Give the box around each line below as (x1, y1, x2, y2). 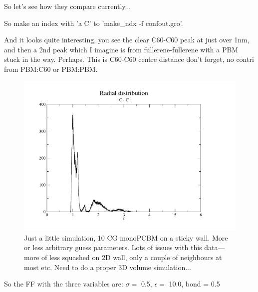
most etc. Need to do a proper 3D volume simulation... (24, 262, 191, 272)
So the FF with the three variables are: (4, 279, 123, 289)
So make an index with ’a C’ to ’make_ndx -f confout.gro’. (4, 17, 183, 28)
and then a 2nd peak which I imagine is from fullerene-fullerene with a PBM (4, 44, 239, 54)
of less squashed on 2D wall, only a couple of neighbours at (41, 252, 222, 262)
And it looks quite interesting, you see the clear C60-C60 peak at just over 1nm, (4, 34, 250, 45)
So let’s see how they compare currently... (4, 1, 131, 11)
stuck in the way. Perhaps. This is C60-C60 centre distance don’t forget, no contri (4, 54, 254, 64)
